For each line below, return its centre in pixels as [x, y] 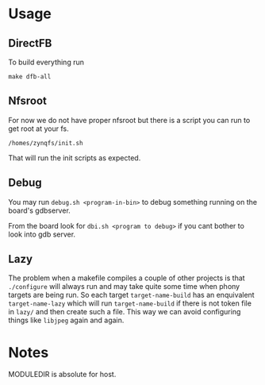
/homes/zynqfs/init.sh [46, 143]
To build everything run [46, 62]
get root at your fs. [38, 129]
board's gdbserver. [40, 210]
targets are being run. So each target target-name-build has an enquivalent [132, 295]
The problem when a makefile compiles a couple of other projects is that [127, 278]
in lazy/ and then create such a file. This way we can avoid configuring [125, 312]
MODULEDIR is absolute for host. [62, 375]
